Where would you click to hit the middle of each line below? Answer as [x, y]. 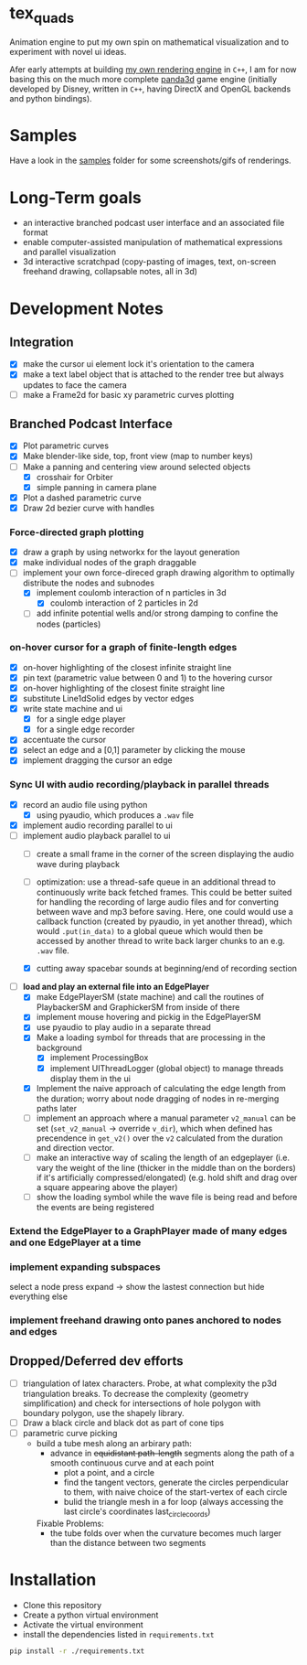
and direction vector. [75, 1147]
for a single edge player [81, 719]
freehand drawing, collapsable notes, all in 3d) [110, 272]
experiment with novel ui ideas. [68, 51]
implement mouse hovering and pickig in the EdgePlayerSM [148, 1017]
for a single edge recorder [85, 729]
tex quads [42, 15]
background [59, 1048]
